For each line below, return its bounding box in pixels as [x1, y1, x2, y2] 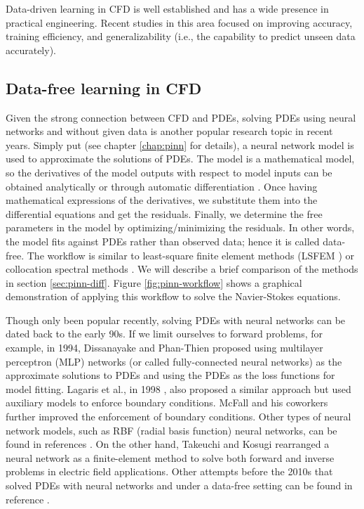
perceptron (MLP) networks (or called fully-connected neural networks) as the [6, 354, 342, 368]
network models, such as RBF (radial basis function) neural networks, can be [6, 423, 337, 437]
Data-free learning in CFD [6, 77, 202, 98]
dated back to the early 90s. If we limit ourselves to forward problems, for [6, 326, 323, 341]
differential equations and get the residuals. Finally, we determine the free [6, 206, 323, 221]
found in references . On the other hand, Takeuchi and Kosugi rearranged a [6, 437, 330, 451]
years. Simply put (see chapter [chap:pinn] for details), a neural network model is [6, 137, 354, 152]
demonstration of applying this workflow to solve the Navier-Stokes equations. [6, 289, 341, 304]
